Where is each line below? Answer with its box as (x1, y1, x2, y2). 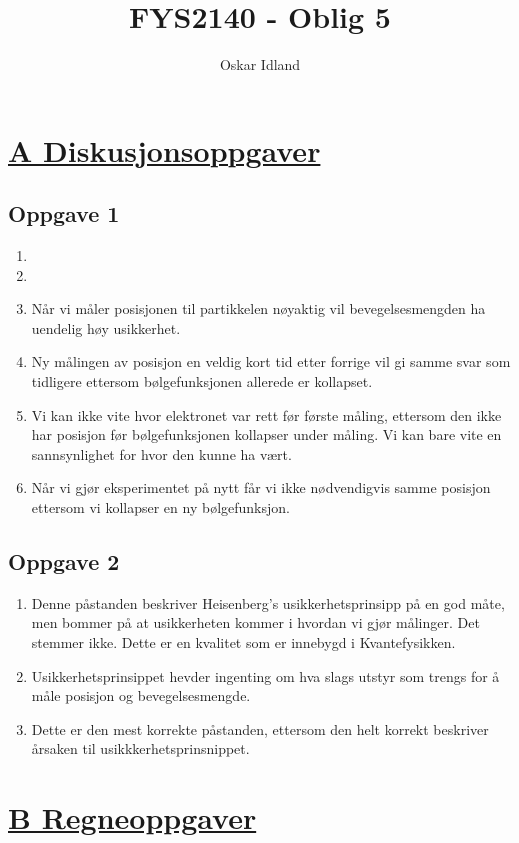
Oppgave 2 (8, 546, 120, 577)
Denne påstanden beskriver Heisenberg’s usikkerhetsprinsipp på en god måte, (31, 592, 505, 613)
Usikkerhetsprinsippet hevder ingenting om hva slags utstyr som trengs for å (31, 665, 500, 686)
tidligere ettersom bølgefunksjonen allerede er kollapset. (31, 371, 373, 392)
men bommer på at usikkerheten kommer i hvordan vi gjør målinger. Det (31, 612, 480, 633)
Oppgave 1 (8, 198, 120, 229)
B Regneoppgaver (8, 797, 257, 838)
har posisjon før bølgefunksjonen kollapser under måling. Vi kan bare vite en (31, 424, 502, 445)
